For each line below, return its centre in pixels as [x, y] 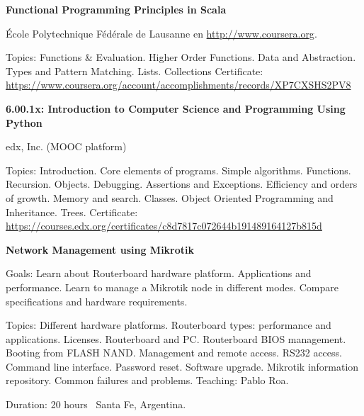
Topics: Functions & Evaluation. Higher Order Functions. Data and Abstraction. [181, 57]
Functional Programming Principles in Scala [116, 9]
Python [24, 122]
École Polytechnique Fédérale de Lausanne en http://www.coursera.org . [161, 33]
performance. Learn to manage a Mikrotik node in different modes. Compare [172, 287]
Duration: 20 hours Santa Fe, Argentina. [96, 404]
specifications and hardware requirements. [97, 301]
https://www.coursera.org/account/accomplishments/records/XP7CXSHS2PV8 [178, 85]
